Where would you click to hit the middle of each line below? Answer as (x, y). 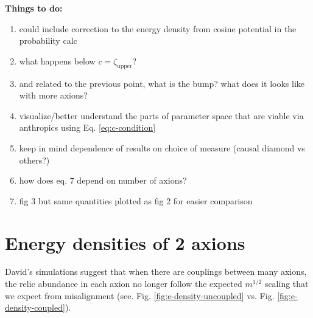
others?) (34, 160)
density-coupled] (35, 307)
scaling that (287, 284)
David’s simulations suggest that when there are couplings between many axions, (156, 271)
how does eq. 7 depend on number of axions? (103, 180)
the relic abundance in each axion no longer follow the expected (124, 284)
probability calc (48, 40)
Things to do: (34, 8)
